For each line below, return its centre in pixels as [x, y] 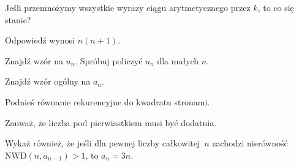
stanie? [18, 19]
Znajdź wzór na [34, 60]
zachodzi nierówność [250, 143]
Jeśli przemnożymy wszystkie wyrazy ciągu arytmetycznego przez [128, 7]
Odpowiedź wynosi [40, 40]
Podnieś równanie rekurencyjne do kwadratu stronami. [108, 101]
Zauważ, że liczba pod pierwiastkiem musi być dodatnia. [111, 122]
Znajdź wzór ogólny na [48, 81]
